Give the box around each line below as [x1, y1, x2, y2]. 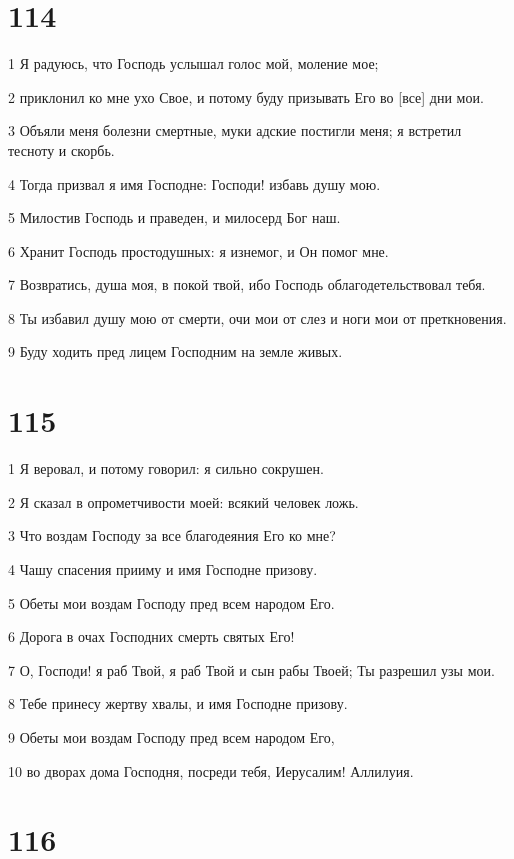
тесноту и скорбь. [8, 139, 115, 160]
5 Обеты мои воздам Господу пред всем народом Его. [8, 592, 335, 613]
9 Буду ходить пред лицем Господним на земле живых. [8, 341, 343, 362]
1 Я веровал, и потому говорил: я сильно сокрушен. [8, 458, 324, 479]
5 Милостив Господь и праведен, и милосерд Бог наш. [8, 207, 341, 228]
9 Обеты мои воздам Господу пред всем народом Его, [8, 726, 335, 747]
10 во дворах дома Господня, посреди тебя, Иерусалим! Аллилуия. [8, 760, 414, 781]
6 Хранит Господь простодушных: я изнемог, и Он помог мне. [8, 240, 389, 261]
